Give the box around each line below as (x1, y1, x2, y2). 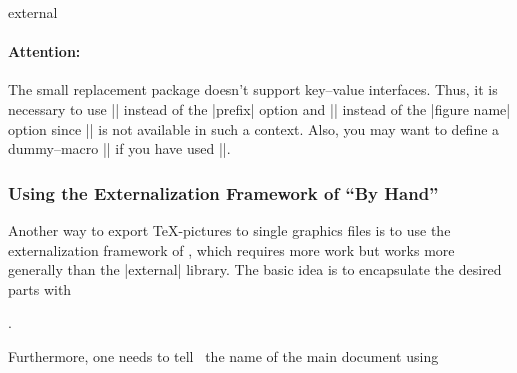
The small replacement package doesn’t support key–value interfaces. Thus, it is (8, 79, 498, 100)
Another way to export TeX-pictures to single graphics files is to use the (8, 219, 451, 240)
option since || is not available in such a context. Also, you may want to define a (8, 118, 500, 139)
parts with (8, 278, 72, 299)
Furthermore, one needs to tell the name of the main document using (8, 345, 439, 366)
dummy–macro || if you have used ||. (8, 138, 231, 159)
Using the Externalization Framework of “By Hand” (8, 180, 439, 205)
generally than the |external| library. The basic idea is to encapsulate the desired (8, 259, 502, 280)
